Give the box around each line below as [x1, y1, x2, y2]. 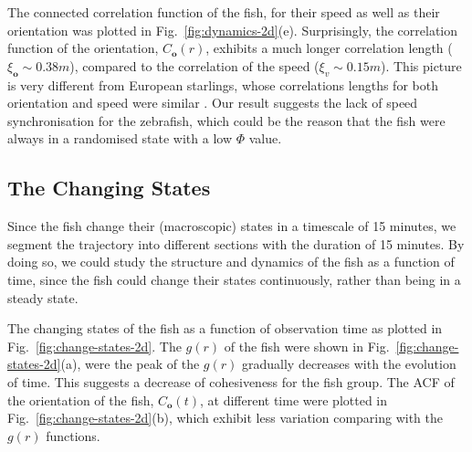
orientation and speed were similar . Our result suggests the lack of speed [7, 93, 418, 112]
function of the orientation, [7, 38, 159, 58]
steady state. [7, 288, 79, 307]
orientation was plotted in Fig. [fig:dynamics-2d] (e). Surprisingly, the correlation [7, 20, 458, 39]
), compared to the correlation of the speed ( [69, 56, 320, 75]
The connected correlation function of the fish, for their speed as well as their [7, 3, 440, 21]
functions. [46, 426, 100, 445]
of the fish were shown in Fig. [224, 336, 390, 355]
